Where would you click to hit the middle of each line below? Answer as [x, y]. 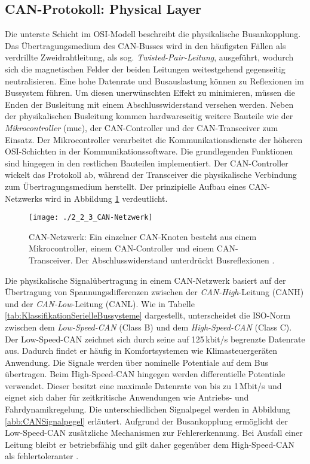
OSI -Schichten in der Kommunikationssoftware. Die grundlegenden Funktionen [149, 151]
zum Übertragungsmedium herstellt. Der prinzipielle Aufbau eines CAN [136, 186]
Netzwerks [24, 198]
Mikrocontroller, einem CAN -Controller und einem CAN [132, 248]
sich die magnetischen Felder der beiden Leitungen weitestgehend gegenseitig [145, 69]
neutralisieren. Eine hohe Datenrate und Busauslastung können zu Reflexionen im [154, 81]
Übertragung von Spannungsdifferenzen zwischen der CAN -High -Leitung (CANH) [154, 292]
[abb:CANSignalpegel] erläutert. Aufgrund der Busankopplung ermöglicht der [146, 421]
